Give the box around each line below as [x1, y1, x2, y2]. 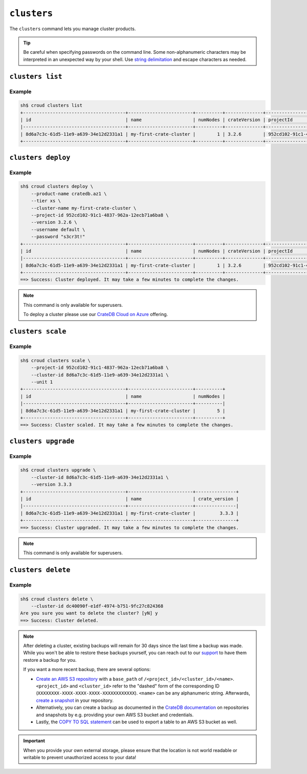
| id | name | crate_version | [20, 496, 239, 502]
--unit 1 [31, 379, 53, 385]
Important [23, 738, 46, 744]
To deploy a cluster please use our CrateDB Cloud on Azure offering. [23, 311, 168, 318]
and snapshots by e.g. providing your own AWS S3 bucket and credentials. [36, 712, 194, 718]
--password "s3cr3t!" [31, 234, 85, 240]
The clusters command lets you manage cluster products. [9, 26, 136, 32]
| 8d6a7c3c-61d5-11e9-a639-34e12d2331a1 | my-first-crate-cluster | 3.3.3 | [20, 510, 239, 516]
